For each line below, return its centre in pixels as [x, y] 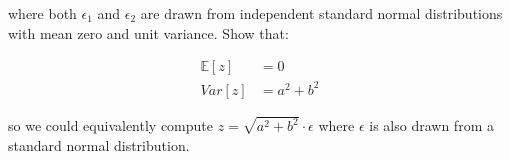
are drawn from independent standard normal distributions [321, 13]
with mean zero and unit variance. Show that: [148, 32]
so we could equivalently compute [111, 125]
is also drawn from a [431, 125]
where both [42, 13]
